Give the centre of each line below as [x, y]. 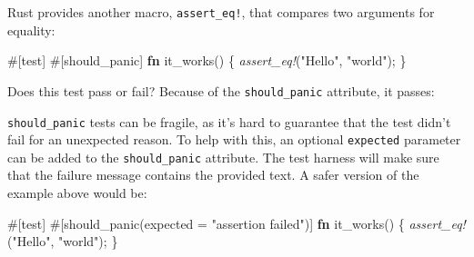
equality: [31, 30]
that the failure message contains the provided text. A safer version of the [213, 175]
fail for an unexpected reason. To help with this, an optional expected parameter [234, 139]
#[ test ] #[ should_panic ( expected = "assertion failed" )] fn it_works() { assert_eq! [237, 223]
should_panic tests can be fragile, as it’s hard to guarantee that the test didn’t [229, 121]
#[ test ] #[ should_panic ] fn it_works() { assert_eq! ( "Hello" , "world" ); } [207, 60]
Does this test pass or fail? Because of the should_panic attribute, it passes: [221, 90]
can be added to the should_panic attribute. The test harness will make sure [223, 157]
